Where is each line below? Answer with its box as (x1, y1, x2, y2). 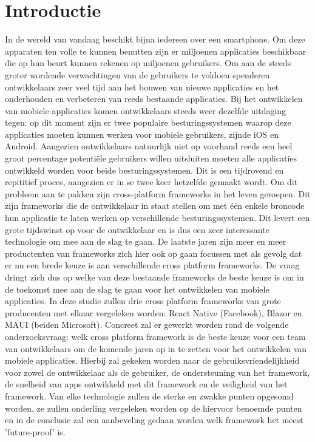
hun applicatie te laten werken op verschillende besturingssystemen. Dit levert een (5, 211, 310, 224)
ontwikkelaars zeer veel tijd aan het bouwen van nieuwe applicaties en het (5, 80, 279, 93)
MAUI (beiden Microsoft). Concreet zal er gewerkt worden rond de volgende (5, 318, 289, 331)
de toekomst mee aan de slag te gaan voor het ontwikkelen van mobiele (5, 282, 269, 295)
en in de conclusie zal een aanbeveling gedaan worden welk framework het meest (5, 413, 303, 426)
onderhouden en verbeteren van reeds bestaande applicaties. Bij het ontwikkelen (5, 92, 303, 105)
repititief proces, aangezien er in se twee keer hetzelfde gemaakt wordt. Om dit (5, 175, 298, 188)
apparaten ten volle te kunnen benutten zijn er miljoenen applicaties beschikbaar (5, 44, 307, 57)
